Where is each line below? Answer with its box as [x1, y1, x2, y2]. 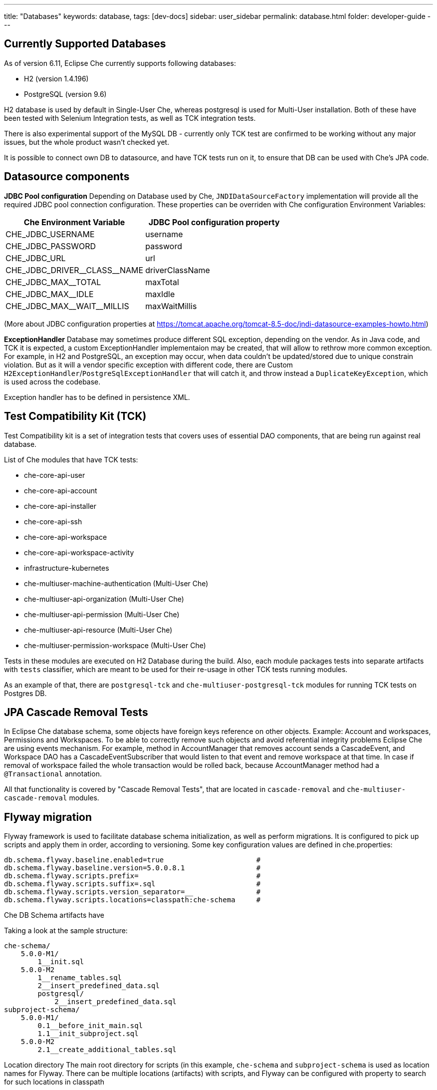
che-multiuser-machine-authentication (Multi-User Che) [24, 579, 209, 588]
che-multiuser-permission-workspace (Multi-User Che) [24, 641, 206, 650]
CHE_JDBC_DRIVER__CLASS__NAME [5, 265, 144, 275]
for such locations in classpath [4, 1078, 105, 1087]
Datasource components [4, 170, 130, 183]
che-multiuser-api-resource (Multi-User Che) [24, 625, 173, 634]
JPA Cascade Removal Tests [4, 706, 148, 719]
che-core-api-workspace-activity [24, 548, 134, 557]
